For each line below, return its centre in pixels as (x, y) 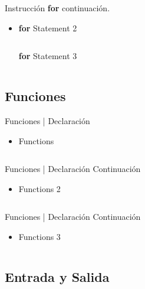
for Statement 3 (48, 56)
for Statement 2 (48, 27)
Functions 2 (39, 188)
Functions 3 (39, 236)
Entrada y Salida (57, 276)
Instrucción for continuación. (57, 8)
